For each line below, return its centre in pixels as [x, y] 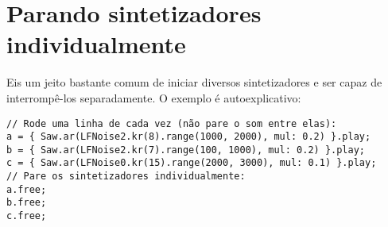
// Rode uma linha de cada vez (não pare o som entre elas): [172, 123]
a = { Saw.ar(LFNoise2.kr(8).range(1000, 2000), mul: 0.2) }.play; [189, 137]
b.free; [27, 203]
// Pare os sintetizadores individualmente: [126, 177]
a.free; [27, 189]
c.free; [27, 216]
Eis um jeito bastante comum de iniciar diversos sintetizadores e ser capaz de [194, 82]
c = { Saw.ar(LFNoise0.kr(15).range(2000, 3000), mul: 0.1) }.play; [192, 163]
